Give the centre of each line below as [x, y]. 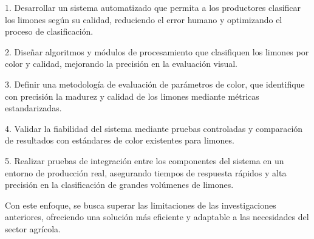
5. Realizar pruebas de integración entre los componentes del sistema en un [145, 160]
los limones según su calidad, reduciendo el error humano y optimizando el [144, 19]
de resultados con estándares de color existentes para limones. [120, 140]
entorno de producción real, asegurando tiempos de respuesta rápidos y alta [146, 172]
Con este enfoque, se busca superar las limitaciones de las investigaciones [141, 205]
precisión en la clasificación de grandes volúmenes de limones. [119, 185]
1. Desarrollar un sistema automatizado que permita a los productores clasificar [153, 7]
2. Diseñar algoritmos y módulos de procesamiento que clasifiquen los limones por [157, 51]
